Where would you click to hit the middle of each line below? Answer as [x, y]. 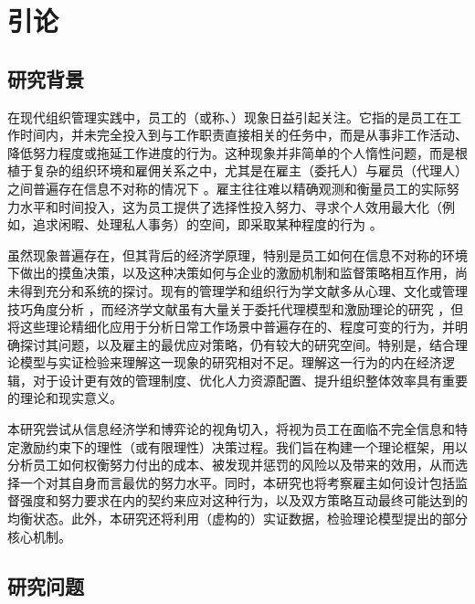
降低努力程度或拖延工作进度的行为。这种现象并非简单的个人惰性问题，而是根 [237, 152]
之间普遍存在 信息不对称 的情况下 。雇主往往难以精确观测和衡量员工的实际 [227, 188]
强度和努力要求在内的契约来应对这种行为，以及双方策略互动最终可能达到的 [244, 500]
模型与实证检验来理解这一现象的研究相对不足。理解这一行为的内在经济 [231, 362]
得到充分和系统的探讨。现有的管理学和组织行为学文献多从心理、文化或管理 [243, 290]
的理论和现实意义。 [65, 398]
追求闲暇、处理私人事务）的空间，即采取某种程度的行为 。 [207, 224]
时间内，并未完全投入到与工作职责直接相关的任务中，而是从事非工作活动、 [243, 135]
